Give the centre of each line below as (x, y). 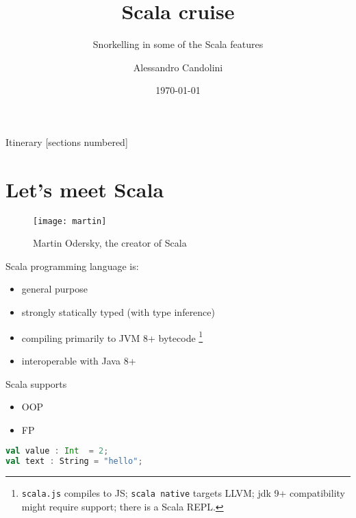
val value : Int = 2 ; (57, 451)
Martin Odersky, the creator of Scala (110, 243)
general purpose (55, 289)
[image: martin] (70, 221)
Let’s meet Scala (85, 189)
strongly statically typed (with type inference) (118, 312)
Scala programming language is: (72, 266)
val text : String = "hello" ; (74, 461)
